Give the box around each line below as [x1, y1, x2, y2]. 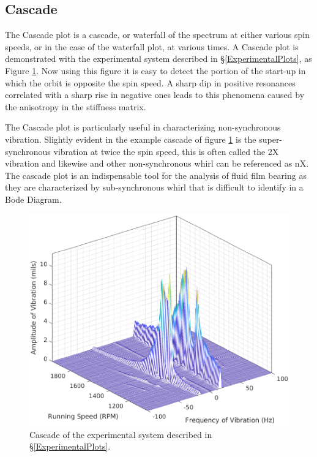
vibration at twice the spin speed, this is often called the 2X [53, 145, 279, 157]
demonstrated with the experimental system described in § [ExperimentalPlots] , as [5, 52, 312, 65]
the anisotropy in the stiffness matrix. [5, 100, 146, 113]
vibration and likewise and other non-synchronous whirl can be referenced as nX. [5, 157, 309, 170]
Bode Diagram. [5, 192, 62, 205]
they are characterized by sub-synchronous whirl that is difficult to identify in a [5, 181, 304, 194]
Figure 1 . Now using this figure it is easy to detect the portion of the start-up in [5, 64, 306, 77]
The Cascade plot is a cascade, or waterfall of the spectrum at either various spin [5, 28, 310, 41]
